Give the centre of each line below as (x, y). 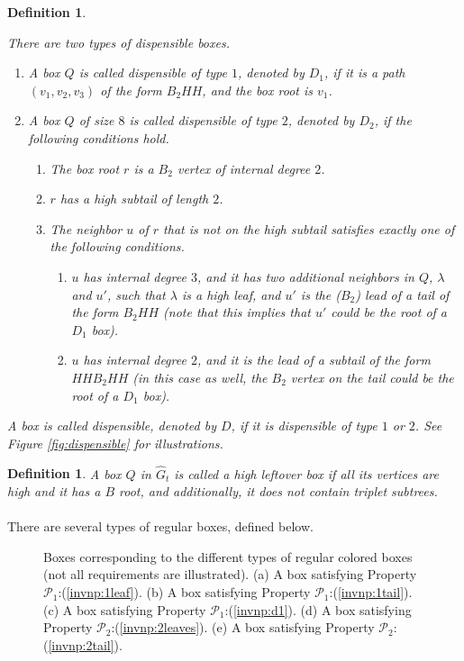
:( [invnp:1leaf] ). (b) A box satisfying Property (184, 592)
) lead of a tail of (402, 294)
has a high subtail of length (134, 199)
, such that (136, 294)
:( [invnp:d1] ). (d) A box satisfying (318, 609)
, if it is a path (365, 72)
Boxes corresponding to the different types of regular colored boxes (228, 556)
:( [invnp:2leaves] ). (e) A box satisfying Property (243, 627)
